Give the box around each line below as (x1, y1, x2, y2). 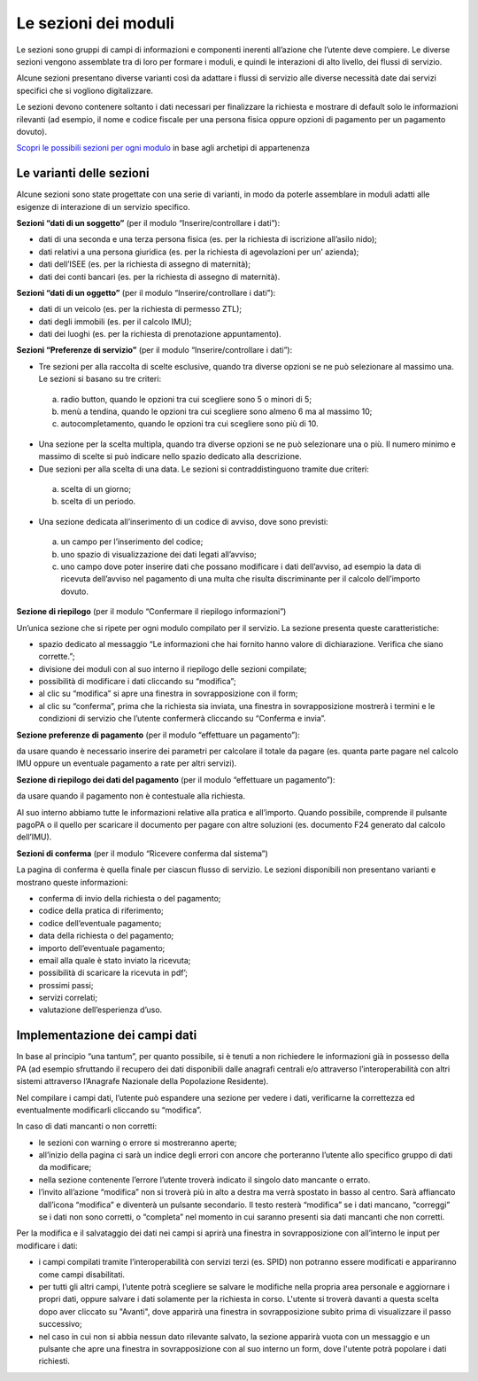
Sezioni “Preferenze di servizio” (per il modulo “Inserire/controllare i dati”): (16, 345, 293, 355)
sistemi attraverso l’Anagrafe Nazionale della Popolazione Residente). (16, 1076, 269, 1087)
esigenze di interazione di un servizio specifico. (16, 201, 190, 212)
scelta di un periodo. (60, 496, 136, 507)
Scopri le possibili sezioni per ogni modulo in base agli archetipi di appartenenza (16, 143, 310, 153)
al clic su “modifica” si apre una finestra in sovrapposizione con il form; (38, 688, 298, 699)
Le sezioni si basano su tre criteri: (38, 373, 162, 385)
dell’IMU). (16, 831, 52, 842)
